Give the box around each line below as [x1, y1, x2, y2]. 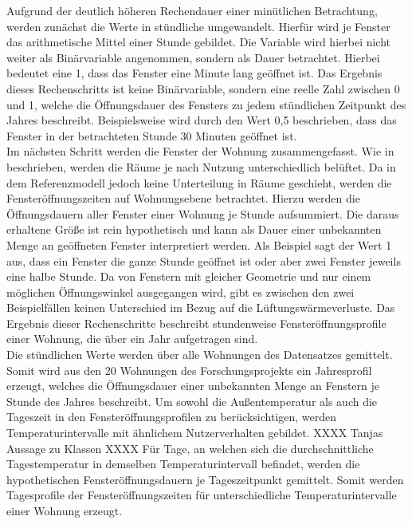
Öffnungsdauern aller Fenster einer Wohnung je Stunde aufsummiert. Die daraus [6, 205, 399, 222]
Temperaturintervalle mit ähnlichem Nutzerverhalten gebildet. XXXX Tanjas [6, 424, 383, 441]
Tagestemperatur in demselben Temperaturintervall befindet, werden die [6, 455, 360, 472]
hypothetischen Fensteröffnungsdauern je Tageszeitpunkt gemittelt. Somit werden [6, 471, 404, 487]
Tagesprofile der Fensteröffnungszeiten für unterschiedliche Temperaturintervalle [6, 487, 397, 503]
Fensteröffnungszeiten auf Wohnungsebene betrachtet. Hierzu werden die [6, 190, 360, 207]
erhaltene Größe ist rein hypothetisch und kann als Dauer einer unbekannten [6, 221, 382, 238]
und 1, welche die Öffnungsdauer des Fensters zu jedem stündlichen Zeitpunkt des [6, 96, 406, 112]
